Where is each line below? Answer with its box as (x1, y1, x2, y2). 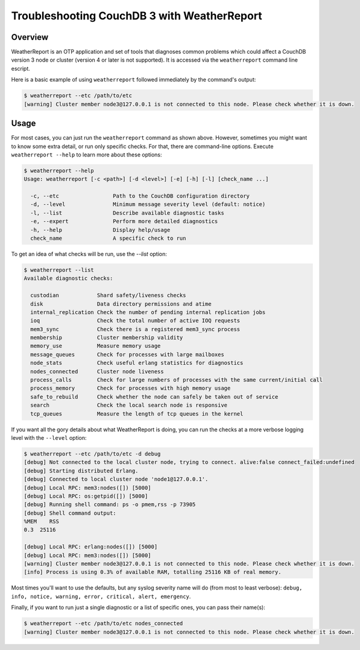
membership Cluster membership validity (30, 334, 183, 341)
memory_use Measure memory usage (30, 343, 161, 350)
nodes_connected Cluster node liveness (30, 368, 164, 375)
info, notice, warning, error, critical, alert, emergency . (11, 593, 191, 600)
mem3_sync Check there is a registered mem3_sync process (30, 326, 241, 332)
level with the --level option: (11, 434, 87, 441)
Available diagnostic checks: (24, 275, 113, 282)
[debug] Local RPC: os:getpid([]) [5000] (24, 492, 148, 500)
